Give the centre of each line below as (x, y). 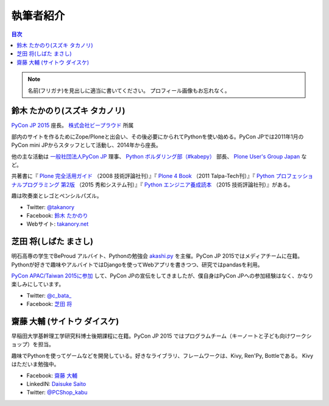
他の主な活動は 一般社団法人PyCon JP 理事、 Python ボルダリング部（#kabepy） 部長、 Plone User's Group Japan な (159, 156)
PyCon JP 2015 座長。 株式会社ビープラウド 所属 (73, 126)
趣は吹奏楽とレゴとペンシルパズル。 (57, 196)
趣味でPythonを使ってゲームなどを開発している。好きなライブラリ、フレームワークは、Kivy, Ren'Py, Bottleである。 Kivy (162, 355)
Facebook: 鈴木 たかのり (57, 215)
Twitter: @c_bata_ (49, 295)
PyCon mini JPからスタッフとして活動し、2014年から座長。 (86, 145)
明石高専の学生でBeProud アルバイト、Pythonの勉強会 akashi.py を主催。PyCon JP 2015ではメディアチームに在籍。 (157, 256)
